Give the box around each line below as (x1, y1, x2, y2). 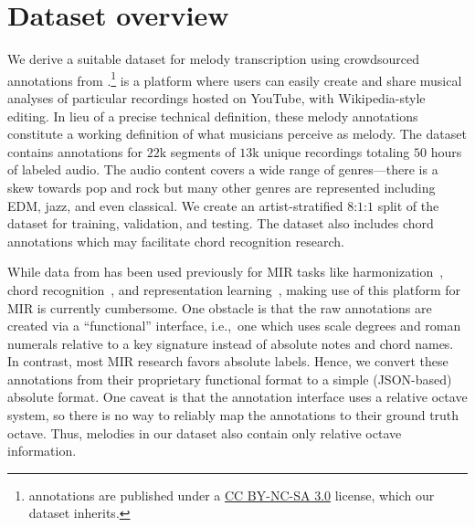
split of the (377, 195, 439, 215)
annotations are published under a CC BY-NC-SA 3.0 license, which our (28, 485, 435, 504)
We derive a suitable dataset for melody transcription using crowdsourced (7, 49, 419, 69)
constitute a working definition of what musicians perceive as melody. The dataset (7, 124, 467, 143)
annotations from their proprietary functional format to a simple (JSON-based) (7, 369, 452, 388)
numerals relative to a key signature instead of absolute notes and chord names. (7, 333, 454, 353)
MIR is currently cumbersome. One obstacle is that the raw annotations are (7, 298, 432, 317)
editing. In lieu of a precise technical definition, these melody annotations (7, 106, 418, 125)
